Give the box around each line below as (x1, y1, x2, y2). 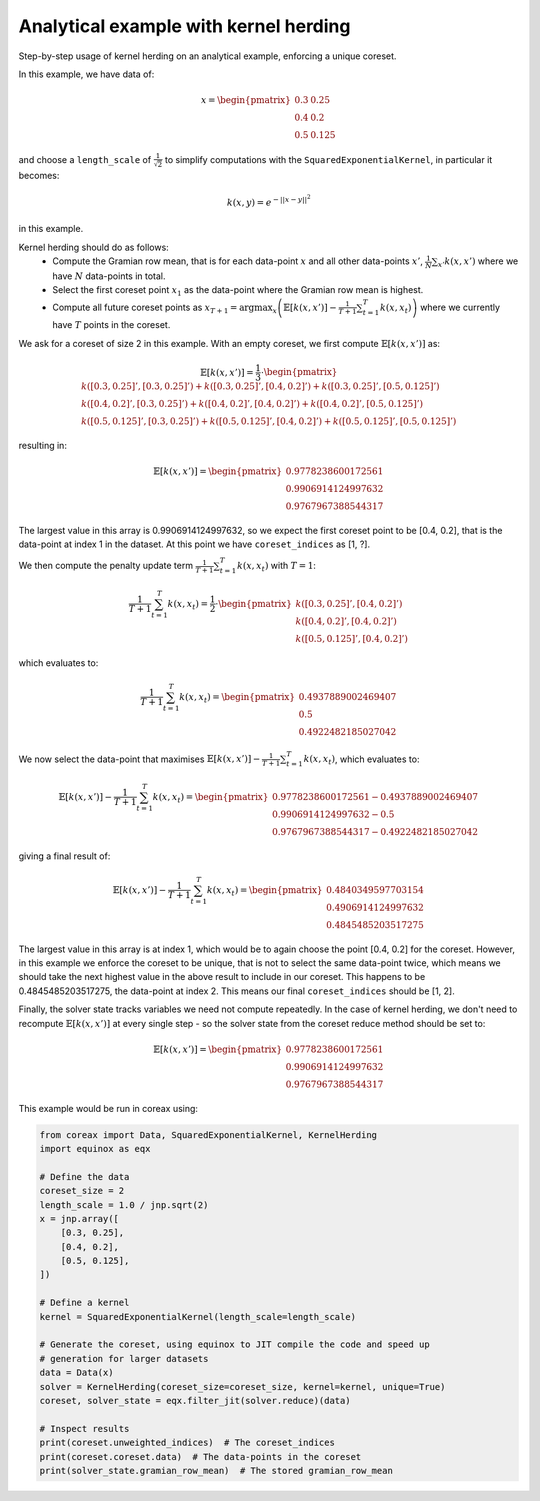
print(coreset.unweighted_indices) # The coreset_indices (39, 1437, 335, 1449)
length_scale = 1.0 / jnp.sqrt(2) (39, 1199, 209, 1210)
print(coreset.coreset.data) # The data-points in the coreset (39, 1451, 362, 1462)
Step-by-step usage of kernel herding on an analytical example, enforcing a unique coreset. (18, 50, 397, 62)
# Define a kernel (39, 1297, 130, 1309)
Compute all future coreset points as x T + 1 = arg (52, 301, 255, 315)
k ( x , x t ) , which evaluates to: (303, 753, 420, 767)
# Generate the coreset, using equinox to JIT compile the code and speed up (39, 1339, 430, 1350)
